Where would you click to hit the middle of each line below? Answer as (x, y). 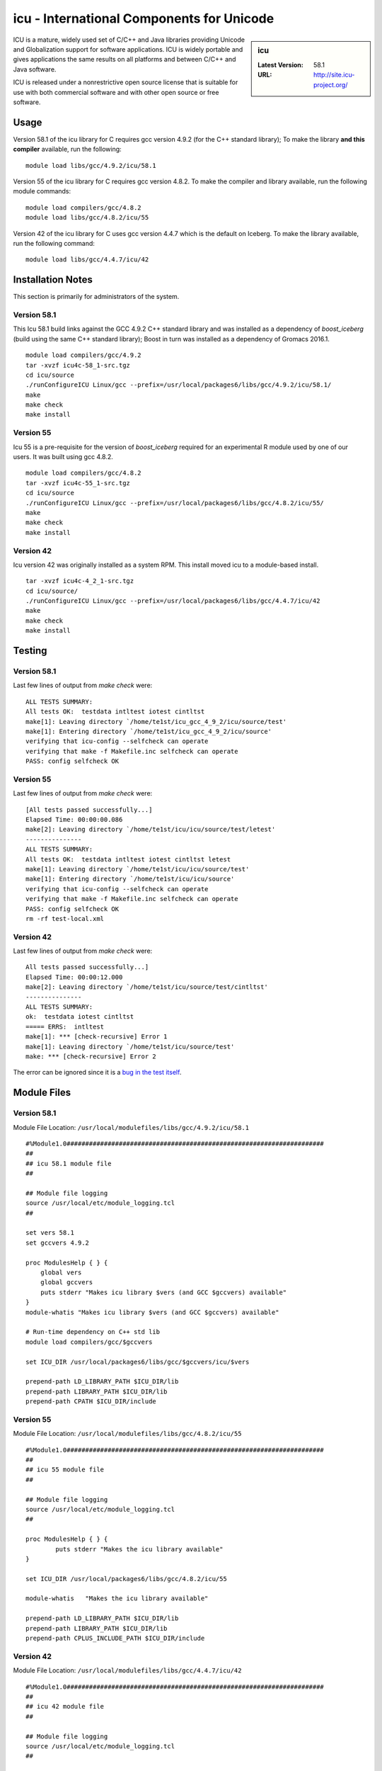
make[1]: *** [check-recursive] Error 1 (97, 1037)
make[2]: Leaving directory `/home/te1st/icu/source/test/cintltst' (147, 987)
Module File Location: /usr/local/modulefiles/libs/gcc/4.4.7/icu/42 (127, 1670)
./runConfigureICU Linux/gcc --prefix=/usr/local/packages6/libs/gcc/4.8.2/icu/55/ (175, 503)
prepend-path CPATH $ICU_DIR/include (91, 1402)
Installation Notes (53, 280)
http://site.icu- (334, 75)
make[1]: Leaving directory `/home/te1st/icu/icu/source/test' (138, 869)
